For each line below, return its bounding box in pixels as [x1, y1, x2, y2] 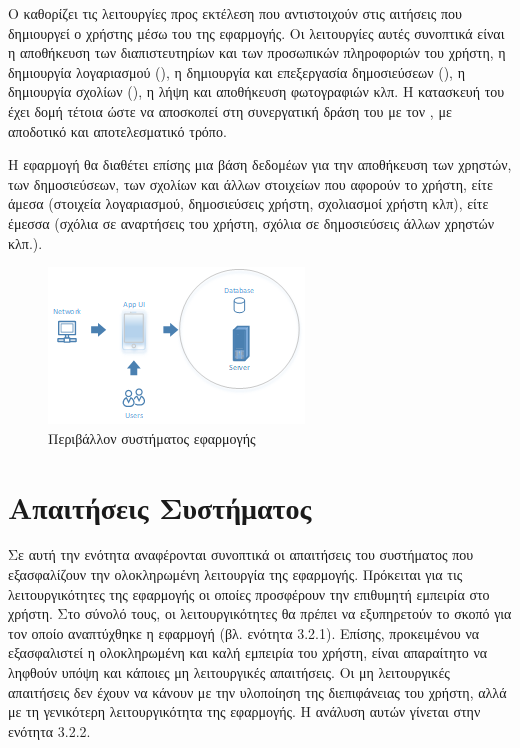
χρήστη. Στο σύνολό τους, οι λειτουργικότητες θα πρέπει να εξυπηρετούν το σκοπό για [8, 603, 512, 624]
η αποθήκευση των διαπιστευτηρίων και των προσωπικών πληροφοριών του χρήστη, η [8, 42, 506, 63]
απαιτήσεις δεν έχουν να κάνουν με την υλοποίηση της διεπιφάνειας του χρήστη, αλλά [8, 681, 507, 702]
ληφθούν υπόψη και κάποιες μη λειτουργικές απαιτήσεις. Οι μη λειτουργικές [8, 662, 450, 682]
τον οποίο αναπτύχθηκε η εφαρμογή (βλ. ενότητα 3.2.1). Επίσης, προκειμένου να [8, 622, 480, 643]
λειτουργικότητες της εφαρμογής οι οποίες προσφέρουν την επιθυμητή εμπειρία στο [8, 583, 490, 604]
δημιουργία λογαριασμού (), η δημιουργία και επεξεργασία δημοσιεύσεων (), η [8, 61, 465, 82]
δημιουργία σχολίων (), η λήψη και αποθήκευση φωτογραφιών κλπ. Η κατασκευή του [8, 81, 505, 102]
